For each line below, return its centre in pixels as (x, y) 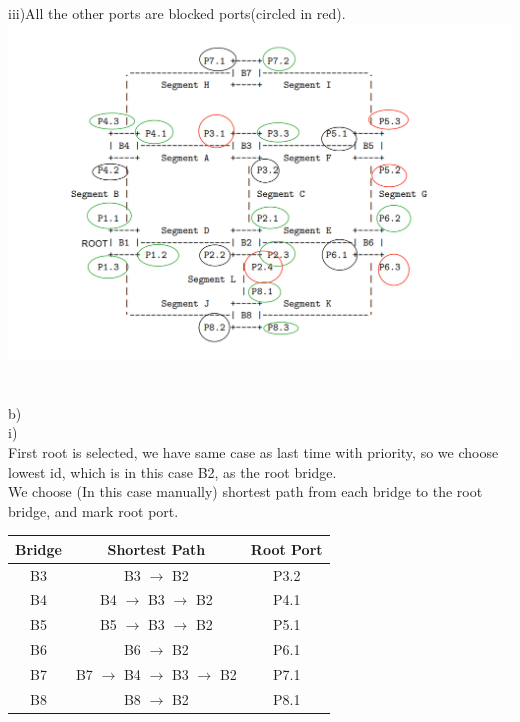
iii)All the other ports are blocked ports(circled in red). (177, 13)
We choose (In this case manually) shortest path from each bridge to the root (245, 491)
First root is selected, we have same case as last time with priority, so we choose (253, 451)
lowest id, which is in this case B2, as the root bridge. (172, 471)
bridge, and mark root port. (93, 510)
